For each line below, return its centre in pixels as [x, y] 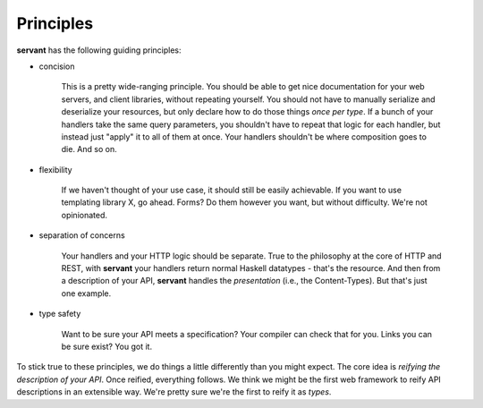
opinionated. [84, 215]
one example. [86, 293]
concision [57, 66]
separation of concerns [82, 235]
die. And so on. [89, 149]
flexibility [55, 169]
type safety [60, 314]
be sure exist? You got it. [106, 346]
